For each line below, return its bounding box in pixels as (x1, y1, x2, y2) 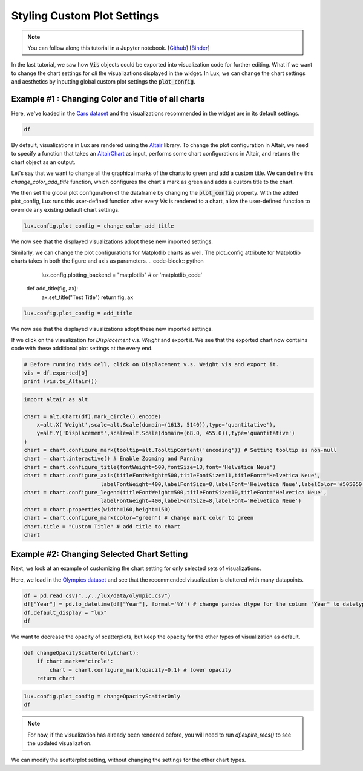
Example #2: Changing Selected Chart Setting (11, 549, 188, 559)
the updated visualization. (27, 739, 92, 747)
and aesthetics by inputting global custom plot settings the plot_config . (11, 78, 196, 85)
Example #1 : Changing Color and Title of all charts (11, 94, 205, 104)
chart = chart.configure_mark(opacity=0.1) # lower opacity (49, 666, 232, 673)
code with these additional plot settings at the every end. (11, 345, 153, 352)
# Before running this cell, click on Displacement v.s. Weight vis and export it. (24, 361, 280, 368)
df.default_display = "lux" (24, 609, 107, 616)
